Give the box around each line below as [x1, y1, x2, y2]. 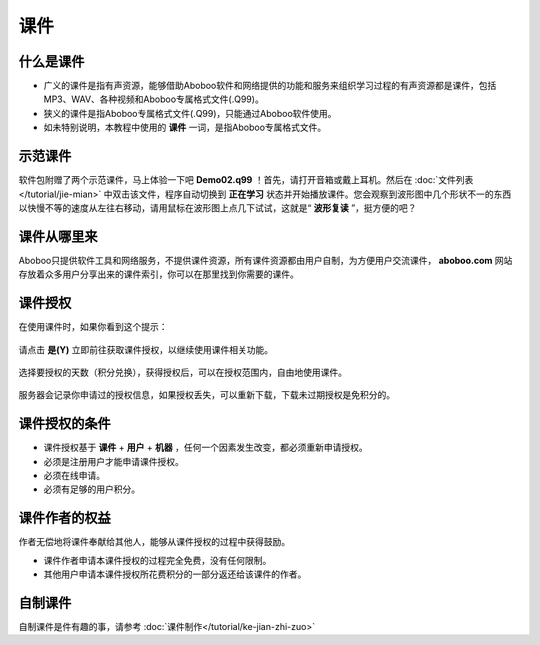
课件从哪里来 [18, 228, 98, 245]
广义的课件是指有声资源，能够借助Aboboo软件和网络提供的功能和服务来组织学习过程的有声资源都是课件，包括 [43, 80, 497, 92]
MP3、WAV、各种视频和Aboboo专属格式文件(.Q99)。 [43, 93, 264, 105]
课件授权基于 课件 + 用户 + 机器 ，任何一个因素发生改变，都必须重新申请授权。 [43, 441, 369, 454]
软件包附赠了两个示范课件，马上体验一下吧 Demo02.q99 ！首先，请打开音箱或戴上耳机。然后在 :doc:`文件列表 [18, 174, 474, 186]
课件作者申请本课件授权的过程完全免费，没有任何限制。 [43, 554, 272, 566]
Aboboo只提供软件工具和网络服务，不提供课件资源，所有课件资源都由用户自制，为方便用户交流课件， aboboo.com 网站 [18, 254, 513, 266]
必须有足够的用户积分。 [43, 483, 140, 495]
